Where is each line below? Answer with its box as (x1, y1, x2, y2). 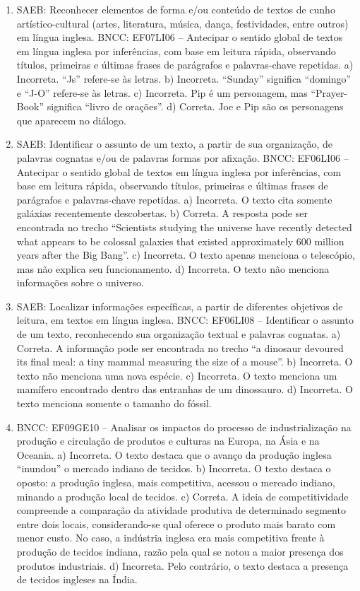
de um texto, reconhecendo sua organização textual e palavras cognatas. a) (16, 327, 341, 341)
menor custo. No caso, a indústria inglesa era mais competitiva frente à (16, 530, 325, 545)
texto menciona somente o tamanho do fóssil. (16, 396, 212, 411)
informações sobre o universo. (16, 275, 144, 290)
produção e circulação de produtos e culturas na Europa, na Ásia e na (16, 433, 320, 448)
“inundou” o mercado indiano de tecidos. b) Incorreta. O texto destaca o (16, 461, 331, 476)
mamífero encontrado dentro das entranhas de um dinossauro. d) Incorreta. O (16, 382, 354, 397)
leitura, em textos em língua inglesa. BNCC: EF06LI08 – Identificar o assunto (16, 312, 354, 327)
